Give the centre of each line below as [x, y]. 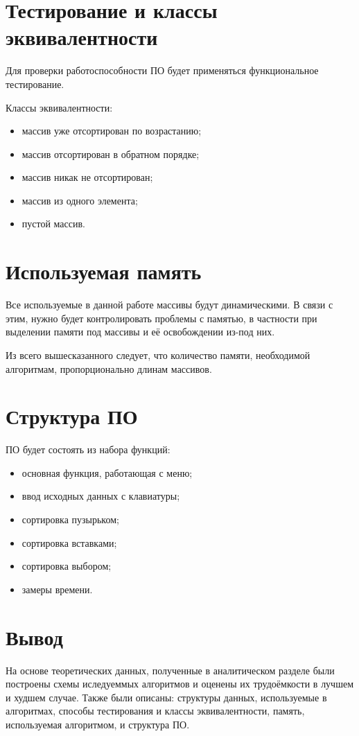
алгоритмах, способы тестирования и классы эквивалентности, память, [155, 711]
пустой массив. [53, 224]
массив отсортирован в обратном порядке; [111, 154]
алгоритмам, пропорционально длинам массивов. [109, 368]
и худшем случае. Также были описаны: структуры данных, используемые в [166, 697]
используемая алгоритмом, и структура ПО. [98, 724]
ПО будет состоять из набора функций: [88, 449]
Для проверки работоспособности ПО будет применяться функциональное [162, 70]
